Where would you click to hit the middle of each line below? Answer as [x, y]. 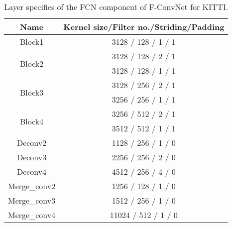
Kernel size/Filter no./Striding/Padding [144, 27]
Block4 [32, 121]
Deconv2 [32, 143]
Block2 [32, 63]
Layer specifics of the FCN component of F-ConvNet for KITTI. [116, 7]
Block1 [32, 42]
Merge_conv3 [32, 200]
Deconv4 [32, 171]
